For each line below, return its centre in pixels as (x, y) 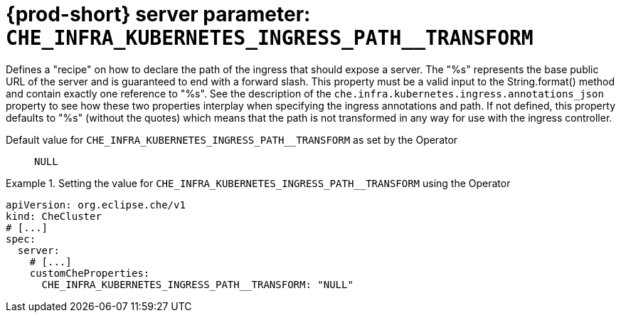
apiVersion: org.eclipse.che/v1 (96, 205)
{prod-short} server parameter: (158, 14)
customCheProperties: (90, 273)
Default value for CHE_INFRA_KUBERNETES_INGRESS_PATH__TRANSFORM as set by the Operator (232, 139)
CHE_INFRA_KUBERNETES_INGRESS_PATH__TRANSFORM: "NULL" (197, 284)
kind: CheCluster (54, 216)
